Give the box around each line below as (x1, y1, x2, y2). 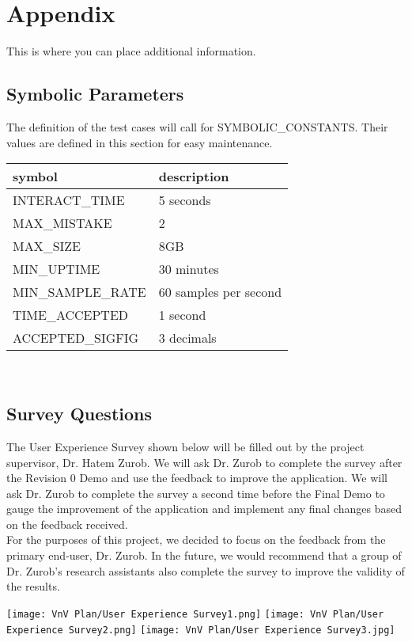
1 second (158, 306, 206, 325)
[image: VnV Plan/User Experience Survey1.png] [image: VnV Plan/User (6, 608, 384, 620)
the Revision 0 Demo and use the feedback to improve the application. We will (6, 469, 388, 486)
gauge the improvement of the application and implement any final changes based (6, 500, 402, 517)
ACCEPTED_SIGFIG (13, 329, 139, 348)
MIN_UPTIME (13, 260, 100, 279)
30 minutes (158, 260, 219, 279)
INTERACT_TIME (13, 191, 125, 210)
